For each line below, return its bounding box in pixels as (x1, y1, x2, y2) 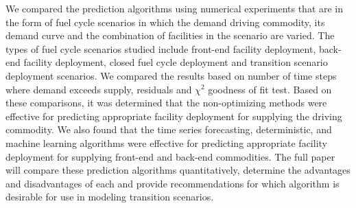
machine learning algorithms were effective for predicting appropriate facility (5, 135, 327, 150)
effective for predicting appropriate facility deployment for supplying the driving (5, 108, 342, 123)
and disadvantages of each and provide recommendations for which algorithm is (5, 176, 340, 190)
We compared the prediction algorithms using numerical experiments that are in (5, 1, 344, 15)
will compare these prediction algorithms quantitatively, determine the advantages (5, 163, 351, 177)
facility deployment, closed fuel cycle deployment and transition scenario (23, 55, 328, 69)
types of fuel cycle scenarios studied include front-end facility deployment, (5, 41, 316, 56)
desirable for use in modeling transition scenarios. (5, 189, 214, 204)
